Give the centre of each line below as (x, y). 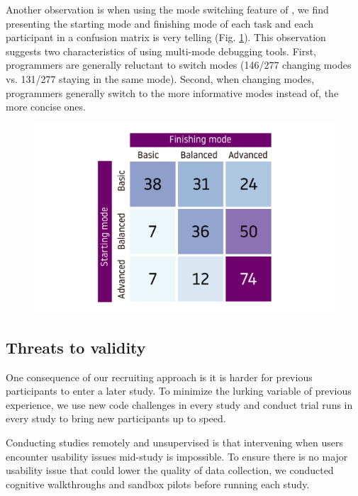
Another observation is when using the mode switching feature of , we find (167, 9)
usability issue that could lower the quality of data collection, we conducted (170, 470)
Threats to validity (76, 347)
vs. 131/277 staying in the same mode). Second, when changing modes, (160, 78)
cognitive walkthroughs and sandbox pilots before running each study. (158, 484)
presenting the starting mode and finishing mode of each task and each (160, 23)
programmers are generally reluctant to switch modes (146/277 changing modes (179, 65)
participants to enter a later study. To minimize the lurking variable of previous (179, 391)
